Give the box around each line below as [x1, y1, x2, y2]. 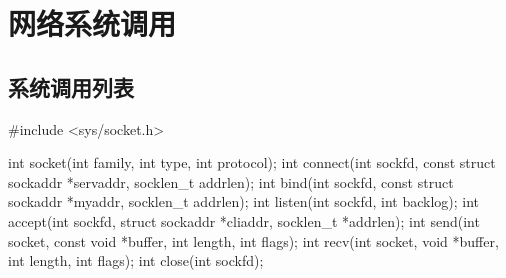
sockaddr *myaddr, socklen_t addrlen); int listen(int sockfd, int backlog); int [8, 191, 480, 212]
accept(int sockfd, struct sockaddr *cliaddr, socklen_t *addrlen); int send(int [8, 210, 480, 231]
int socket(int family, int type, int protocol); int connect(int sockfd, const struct [8, 152, 496, 173]
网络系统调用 [8, 3, 177, 44]
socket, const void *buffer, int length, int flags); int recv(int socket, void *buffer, [8, 230, 499, 251]
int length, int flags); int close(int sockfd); [8, 250, 264, 271]
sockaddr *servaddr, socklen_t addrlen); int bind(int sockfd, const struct [8, 171, 454, 192]
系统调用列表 [8, 71, 134, 102]
